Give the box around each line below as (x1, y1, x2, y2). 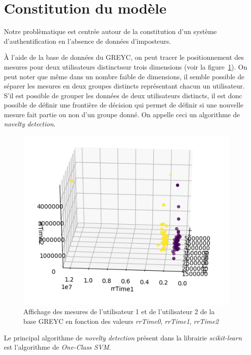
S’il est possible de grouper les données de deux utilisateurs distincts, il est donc (4, 90, 242, 100)
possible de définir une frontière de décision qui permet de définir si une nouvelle (4, 100, 244, 110)
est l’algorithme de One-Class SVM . (4, 342, 111, 352)
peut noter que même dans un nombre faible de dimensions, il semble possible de (4, 71, 245, 81)
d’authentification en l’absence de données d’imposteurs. (4, 35, 171, 46)
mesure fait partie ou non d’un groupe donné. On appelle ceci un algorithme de (4, 109, 240, 119)
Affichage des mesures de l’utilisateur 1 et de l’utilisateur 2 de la (23, 306, 215, 317)
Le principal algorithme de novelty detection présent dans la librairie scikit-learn (4, 332, 242, 342)
